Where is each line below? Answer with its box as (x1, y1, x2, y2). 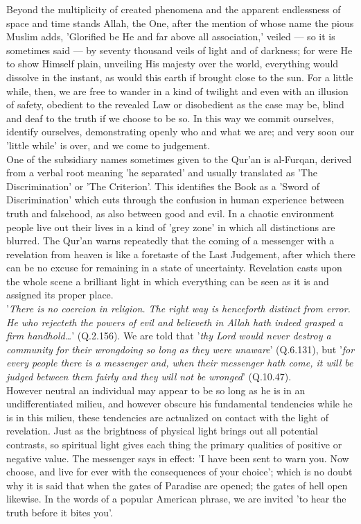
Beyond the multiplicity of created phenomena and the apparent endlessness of (6, 2, 341, 16)
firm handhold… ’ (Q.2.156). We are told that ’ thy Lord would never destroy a (6, 328, 331, 343)
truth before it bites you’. (6, 505, 113, 519)
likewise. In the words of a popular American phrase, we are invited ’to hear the (6, 491, 346, 506)
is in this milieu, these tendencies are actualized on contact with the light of (6, 409, 329, 424)
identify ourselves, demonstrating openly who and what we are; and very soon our (6, 124, 355, 139)
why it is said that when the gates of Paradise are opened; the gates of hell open (6, 477, 348, 492)
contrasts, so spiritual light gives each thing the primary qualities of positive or (6, 437, 342, 451)
